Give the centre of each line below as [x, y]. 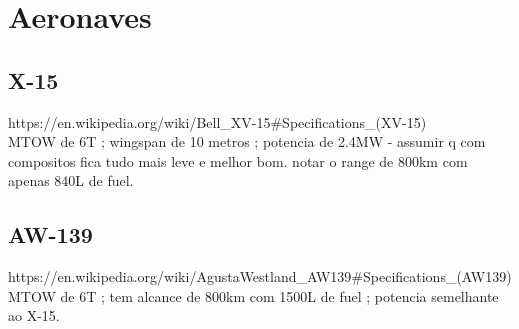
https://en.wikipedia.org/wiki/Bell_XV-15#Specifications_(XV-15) [217, 121]
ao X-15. [34, 315]
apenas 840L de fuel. [71, 180]
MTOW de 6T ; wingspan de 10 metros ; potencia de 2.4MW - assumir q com [247, 141]
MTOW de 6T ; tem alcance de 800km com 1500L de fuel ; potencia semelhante [253, 295]
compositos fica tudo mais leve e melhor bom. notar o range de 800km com [238, 160]
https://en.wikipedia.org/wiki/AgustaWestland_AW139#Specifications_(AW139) [260, 276]
